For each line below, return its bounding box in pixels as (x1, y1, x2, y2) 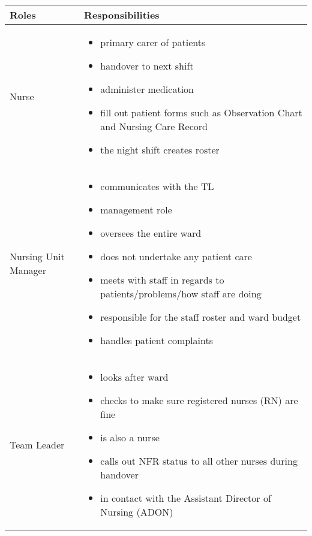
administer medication (100, 82, 194, 96)
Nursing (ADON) (100, 505, 173, 519)
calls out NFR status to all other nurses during (100, 454, 298, 468)
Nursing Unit (10, 249, 65, 263)
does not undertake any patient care (100, 249, 252, 263)
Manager (10, 263, 46, 277)
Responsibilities (84, 8, 160, 22)
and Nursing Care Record (100, 119, 208, 133)
